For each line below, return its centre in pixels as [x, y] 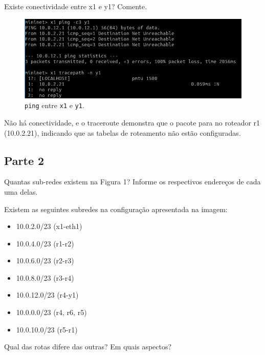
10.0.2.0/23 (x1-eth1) [49, 226]
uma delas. [21, 191]
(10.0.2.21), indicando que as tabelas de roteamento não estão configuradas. [123, 132]
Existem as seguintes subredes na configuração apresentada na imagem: [116, 209]
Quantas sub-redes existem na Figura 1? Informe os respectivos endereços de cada [132, 182]
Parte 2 [24, 160]
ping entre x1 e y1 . [54, 105]
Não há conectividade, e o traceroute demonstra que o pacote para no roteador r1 [132, 122]
